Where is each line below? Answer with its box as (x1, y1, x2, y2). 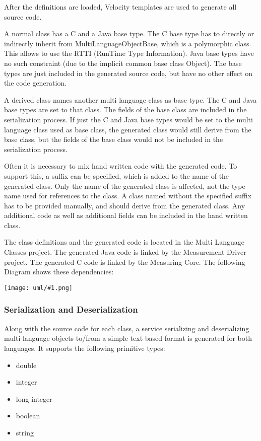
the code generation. (4, 78, 67, 88)
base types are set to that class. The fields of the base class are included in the (4, 104, 247, 115)
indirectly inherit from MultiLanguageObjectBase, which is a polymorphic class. (4, 38, 251, 48)
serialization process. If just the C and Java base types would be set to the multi (4, 114, 253, 124)
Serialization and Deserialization (4, 303, 138, 316)
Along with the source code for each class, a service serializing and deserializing (4, 323, 249, 333)
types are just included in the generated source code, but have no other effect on (4, 67, 253, 78)
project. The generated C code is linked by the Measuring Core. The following (4, 256, 245, 267)
